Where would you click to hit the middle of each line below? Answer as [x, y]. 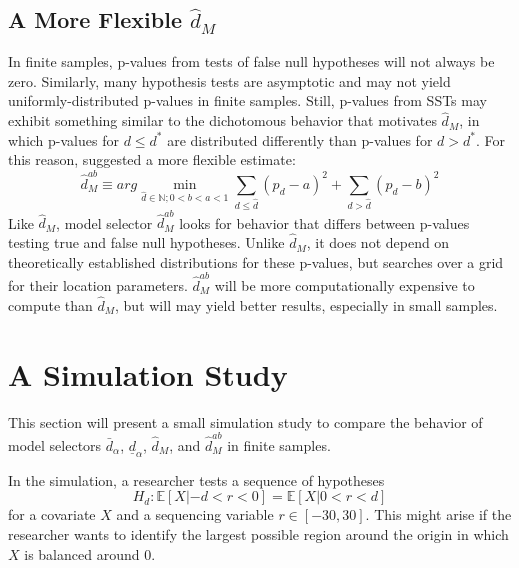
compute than [50, 304]
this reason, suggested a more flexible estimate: [152, 159]
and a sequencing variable [195, 514]
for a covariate [52, 514]
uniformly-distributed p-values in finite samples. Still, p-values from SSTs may [247, 100]
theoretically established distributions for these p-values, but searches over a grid [256, 261]
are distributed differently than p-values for [300, 139]
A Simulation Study [148, 373]
